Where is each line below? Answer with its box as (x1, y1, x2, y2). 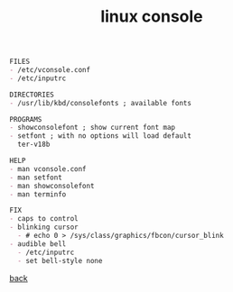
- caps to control (9, 214, 79, 224)
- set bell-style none (17, 256, 103, 265)
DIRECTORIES (9, 90, 54, 99)
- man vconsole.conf (9, 164, 88, 173)
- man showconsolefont (9, 181, 95, 190)
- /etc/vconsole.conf (9, 66, 91, 75)
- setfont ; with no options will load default (9, 132, 192, 141)
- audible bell (9, 239, 67, 249)
